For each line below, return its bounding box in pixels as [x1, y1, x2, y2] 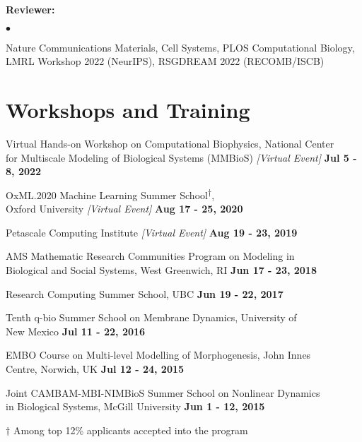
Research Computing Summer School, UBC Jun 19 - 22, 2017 [6, 286, 284, 301]
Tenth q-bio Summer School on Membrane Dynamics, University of [6, 310, 297, 325]
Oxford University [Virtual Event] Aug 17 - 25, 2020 [6, 201, 243, 216]
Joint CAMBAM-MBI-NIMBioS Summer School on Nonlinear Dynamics [6, 385, 320, 400]
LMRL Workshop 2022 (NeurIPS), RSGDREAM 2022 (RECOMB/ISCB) [6, 54, 325, 68]
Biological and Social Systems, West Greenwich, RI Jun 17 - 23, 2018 [6, 263, 317, 277]
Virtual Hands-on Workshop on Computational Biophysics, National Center [6, 136, 334, 150]
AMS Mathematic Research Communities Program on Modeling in [6, 249, 295, 263]
